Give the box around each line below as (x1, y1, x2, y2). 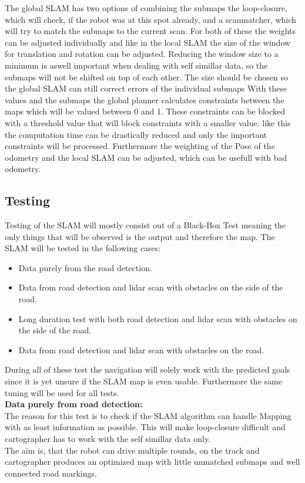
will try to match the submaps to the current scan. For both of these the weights (5, 25, 296, 37)
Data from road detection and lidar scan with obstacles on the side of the (18, 281, 283, 293)
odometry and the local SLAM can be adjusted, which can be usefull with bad (5, 151, 287, 163)
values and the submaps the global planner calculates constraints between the (5, 93, 284, 106)
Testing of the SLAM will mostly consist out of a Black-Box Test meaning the (5, 219, 286, 231)
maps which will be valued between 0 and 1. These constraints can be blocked (5, 105, 286, 117)
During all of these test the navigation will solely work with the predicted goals (5, 363, 290, 376)
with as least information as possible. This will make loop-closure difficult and (5, 421, 286, 433)
